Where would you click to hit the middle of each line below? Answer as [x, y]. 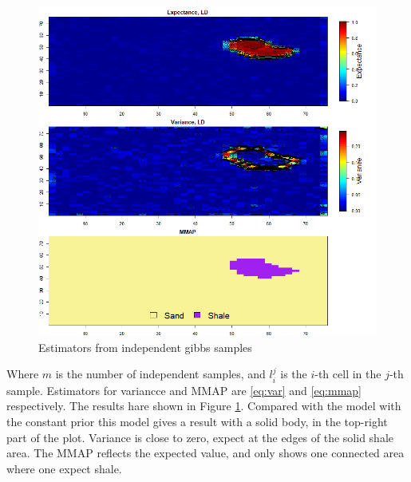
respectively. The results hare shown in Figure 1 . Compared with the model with [204, 406]
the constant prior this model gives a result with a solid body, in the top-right [197, 421]
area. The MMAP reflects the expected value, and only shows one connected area [205, 453]
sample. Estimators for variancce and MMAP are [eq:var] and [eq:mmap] [184, 390]
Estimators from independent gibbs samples [145, 347]
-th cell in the [348, 374]
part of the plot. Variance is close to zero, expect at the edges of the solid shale [200, 437]
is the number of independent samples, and [160, 374]
